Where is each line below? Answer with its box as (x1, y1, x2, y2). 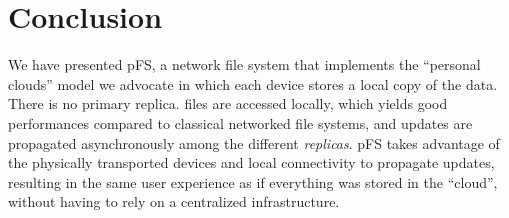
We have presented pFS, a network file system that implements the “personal (8, 54, 481, 75)
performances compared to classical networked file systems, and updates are (8, 112, 473, 133)
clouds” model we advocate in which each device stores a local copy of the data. (8, 73, 498, 94)
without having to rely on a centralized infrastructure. (8, 191, 340, 212)
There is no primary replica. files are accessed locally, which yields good (8, 93, 448, 114)
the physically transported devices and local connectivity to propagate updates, (8, 152, 495, 173)
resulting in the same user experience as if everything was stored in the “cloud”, (8, 171, 498, 192)
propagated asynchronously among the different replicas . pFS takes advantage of (8, 132, 500, 153)
